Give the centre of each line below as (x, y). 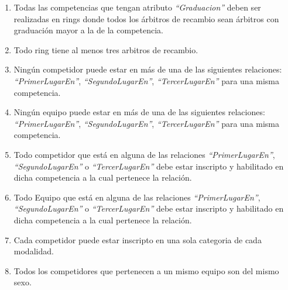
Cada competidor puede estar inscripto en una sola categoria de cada (138, 239)
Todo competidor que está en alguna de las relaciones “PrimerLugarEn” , (144, 154)
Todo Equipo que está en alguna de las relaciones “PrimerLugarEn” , (137, 197)
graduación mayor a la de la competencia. (88, 30)
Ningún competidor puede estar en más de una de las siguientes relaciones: (148, 69)
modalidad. (34, 251)
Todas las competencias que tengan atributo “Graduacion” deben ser (137, 7)
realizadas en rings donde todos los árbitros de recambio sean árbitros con (146, 18)
